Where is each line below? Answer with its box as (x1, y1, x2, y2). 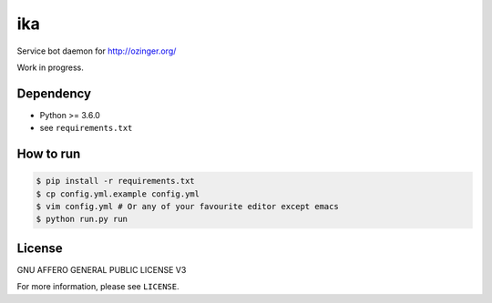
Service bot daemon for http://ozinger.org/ (16, 45, 177, 56)
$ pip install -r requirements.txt (36, 176, 195, 187)
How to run (16, 146, 81, 162)
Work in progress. (16, 62, 84, 73)
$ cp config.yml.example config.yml (36, 188, 200, 199)
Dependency (16, 86, 91, 101)
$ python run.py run (36, 214, 128, 225)
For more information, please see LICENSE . (16, 281, 179, 292)
